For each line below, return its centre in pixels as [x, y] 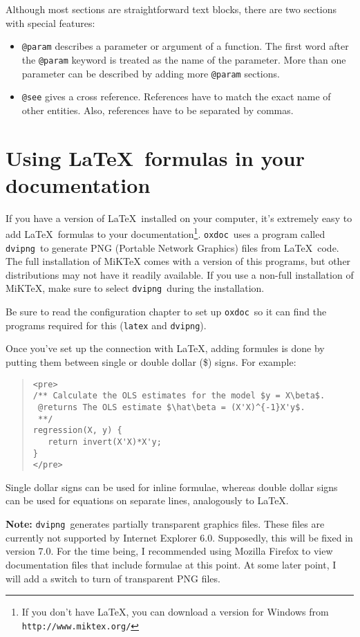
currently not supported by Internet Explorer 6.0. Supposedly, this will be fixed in [179, 537]
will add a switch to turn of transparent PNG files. [113, 578]
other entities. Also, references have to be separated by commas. [158, 110]
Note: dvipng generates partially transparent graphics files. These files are [165, 524]
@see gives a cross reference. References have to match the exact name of [176, 96]
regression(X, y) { [77, 431]
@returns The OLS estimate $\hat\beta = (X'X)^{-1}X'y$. [171, 407]
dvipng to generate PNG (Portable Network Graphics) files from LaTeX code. [172, 247]
